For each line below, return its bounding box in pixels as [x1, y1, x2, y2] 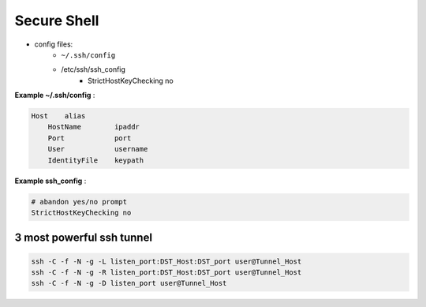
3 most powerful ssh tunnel [14, 231, 153, 245]
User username [47, 144, 148, 154]
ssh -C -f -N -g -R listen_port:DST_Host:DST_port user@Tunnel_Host [31, 268, 302, 276]
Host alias [31, 111, 86, 121]
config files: [34, 39, 73, 49]
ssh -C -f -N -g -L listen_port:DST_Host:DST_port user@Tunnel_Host [31, 256, 302, 266]
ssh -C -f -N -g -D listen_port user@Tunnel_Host [31, 279, 227, 288]
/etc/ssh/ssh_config [61, 65, 126, 74]
